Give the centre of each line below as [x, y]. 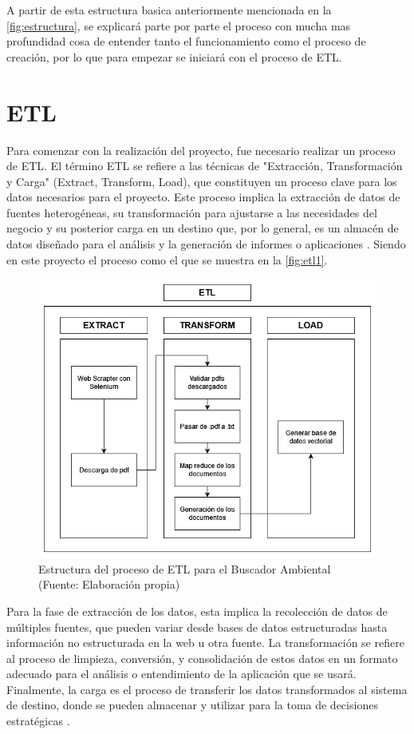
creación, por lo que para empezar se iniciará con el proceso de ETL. [174, 56]
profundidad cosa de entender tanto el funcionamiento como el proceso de [186, 41]
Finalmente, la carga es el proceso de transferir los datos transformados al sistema [207, 689]
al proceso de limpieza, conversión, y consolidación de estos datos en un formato [202, 658]
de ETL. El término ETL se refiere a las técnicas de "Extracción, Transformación [205, 166]
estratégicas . [38, 721]
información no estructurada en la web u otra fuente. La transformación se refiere [205, 643]
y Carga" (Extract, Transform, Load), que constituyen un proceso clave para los [202, 181]
